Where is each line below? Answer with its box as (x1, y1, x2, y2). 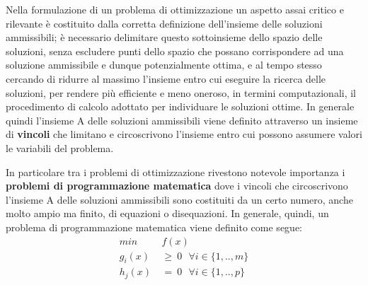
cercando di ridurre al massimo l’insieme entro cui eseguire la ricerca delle (6, 71, 326, 86)
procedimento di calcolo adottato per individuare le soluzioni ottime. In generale (6, 99, 355, 114)
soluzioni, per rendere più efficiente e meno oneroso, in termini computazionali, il (6, 85, 357, 100)
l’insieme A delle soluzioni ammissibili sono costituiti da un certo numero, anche (6, 192, 353, 207)
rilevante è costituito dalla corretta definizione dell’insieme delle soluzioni (6, 16, 323, 30)
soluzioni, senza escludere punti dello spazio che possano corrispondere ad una (6, 43, 344, 58)
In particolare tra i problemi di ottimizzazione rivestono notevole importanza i (6, 164, 345, 179)
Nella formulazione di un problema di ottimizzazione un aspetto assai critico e (6, 2, 344, 16)
